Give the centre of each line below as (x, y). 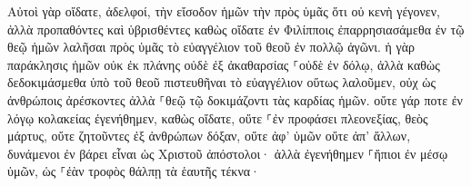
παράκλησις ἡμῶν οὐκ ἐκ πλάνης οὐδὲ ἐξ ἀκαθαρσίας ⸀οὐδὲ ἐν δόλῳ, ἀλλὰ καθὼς (224, 64)
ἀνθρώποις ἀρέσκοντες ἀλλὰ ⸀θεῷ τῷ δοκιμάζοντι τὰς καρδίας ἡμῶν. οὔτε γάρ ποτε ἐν (235, 99)
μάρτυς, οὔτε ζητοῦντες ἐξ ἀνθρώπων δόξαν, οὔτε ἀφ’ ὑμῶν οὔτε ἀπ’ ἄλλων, (209, 136)
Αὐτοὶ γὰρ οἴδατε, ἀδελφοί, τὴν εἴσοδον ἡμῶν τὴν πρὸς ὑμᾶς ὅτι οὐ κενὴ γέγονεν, (224, 11)
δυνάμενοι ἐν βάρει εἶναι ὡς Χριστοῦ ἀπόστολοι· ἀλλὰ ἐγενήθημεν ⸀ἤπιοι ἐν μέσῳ (228, 153)
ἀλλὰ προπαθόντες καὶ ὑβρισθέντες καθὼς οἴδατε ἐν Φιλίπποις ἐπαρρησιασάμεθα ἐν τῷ (236, 29)
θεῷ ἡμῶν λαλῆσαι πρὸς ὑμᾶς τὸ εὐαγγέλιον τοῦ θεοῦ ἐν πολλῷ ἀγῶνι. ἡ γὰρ (211, 47)
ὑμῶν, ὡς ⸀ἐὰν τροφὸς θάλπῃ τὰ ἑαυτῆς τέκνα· (134, 171)
